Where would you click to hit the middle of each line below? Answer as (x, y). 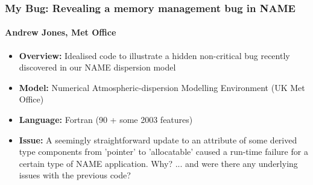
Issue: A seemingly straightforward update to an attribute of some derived (158, 140)
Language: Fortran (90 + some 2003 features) (106, 120)
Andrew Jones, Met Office (61, 32)
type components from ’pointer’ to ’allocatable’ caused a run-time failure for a (163, 152)
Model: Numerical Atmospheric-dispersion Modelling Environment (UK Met (162, 87)
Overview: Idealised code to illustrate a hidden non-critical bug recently (154, 55)
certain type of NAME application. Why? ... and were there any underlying (158, 163)
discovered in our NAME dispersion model (97, 67)
